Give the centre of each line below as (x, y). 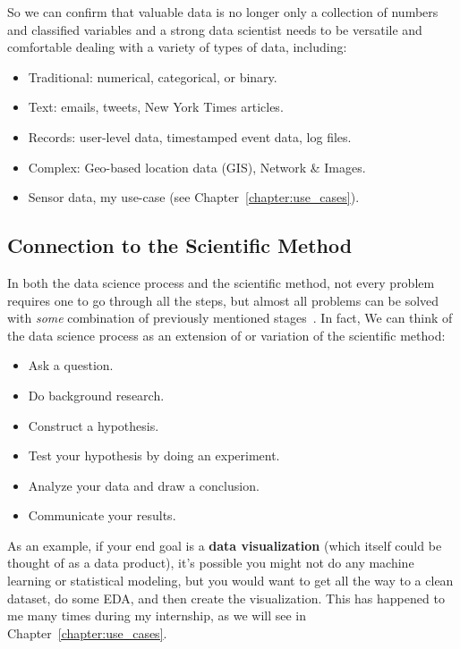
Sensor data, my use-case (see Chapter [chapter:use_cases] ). (194, 197)
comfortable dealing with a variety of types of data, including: (177, 47)
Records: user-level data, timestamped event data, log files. (190, 136)
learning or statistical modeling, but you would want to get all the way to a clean (230, 581)
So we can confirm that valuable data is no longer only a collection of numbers (223, 12)
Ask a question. (71, 365)
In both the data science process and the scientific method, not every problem (221, 282)
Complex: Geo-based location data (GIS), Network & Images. (197, 167)
